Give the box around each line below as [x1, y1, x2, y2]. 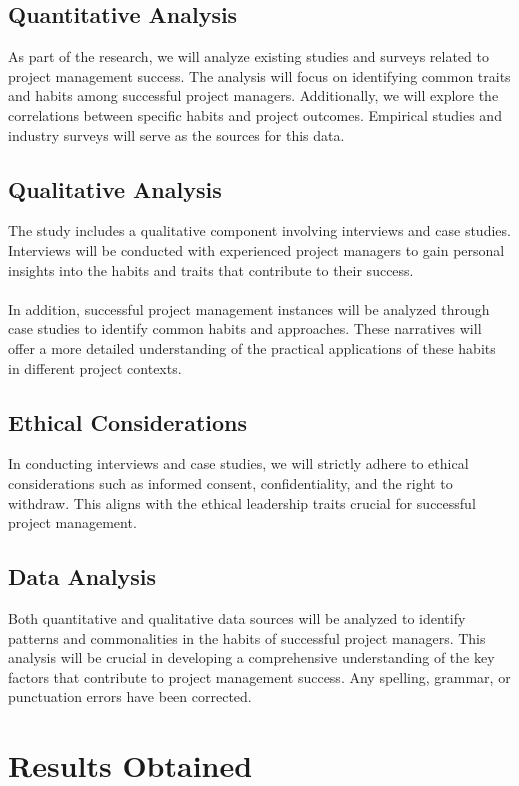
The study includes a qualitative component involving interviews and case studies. [8, 220, 511, 241]
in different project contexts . [8, 357, 182, 378]
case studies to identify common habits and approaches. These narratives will [8, 318, 482, 339]
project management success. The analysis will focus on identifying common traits [8, 65, 511, 86]
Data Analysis [8, 561, 157, 592]
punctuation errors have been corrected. [8, 686, 252, 707]
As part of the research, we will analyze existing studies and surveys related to [8, 46, 489, 67]
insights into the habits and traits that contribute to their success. [8, 259, 414, 280]
